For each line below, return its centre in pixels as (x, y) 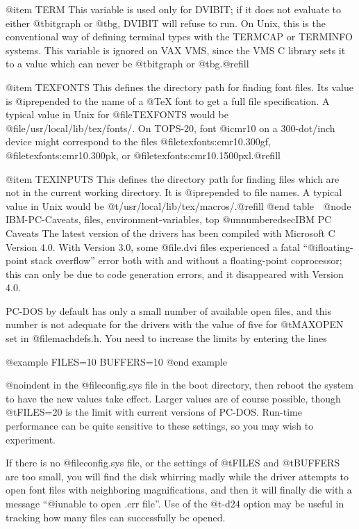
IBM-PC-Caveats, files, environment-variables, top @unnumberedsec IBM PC (169, 219)
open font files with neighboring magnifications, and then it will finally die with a (179, 490)
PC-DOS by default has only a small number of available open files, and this (168, 310)
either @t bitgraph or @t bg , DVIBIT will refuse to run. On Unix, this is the (166, 23)
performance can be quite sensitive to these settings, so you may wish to (160, 426)
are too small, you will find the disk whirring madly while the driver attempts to (177, 476)
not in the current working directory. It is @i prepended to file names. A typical (174, 192)
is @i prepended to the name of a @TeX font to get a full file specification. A (168, 100)
